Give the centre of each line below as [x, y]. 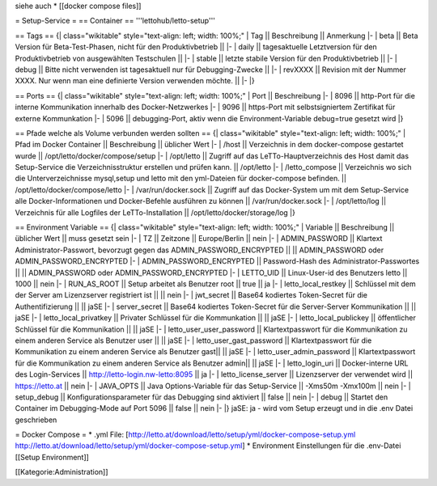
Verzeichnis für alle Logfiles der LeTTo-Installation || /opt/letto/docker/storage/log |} [155, 212]
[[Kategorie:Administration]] [62, 472]
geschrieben [36, 420]
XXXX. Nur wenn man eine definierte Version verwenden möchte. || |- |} [135, 81]
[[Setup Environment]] [52, 457]
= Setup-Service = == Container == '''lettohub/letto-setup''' [115, 21]
